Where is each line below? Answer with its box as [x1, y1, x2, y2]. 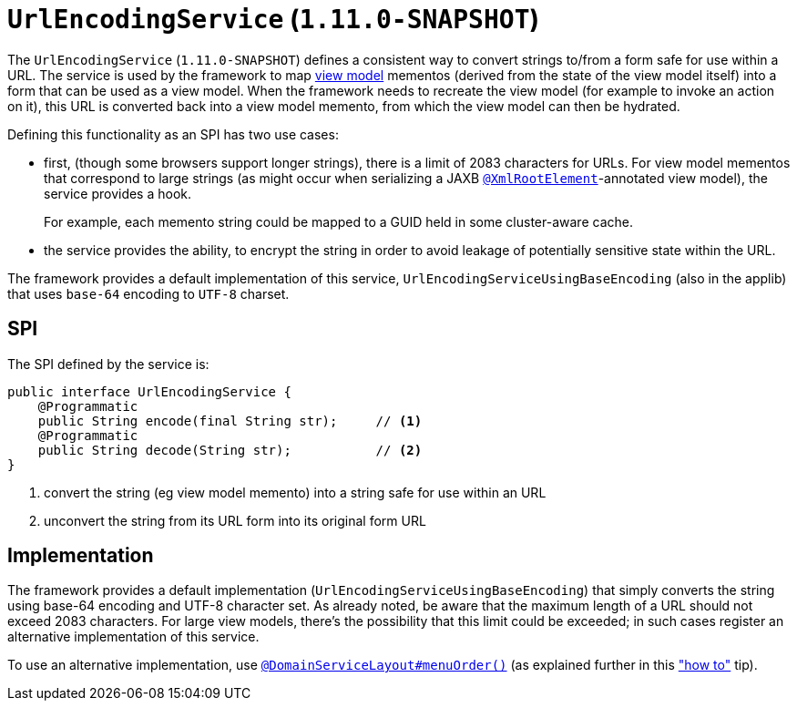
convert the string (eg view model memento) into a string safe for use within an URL [44, 484, 547, 500]
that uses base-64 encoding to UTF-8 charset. [7, 285, 290, 302]
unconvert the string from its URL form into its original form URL [44, 512, 426, 528]
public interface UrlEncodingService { [7, 384, 291, 399]
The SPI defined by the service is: [7, 355, 209, 372]
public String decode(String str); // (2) [37, 442, 423, 457]
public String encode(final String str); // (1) [37, 413, 423, 428]
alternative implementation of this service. [7, 629, 260, 645]
